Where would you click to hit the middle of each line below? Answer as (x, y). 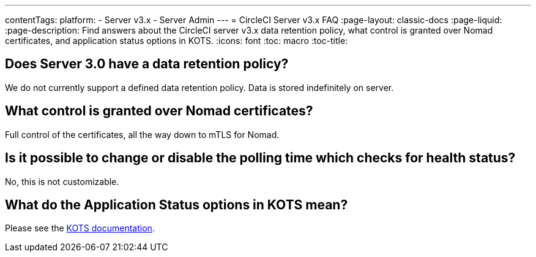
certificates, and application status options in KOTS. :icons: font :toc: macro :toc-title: (177, 41)
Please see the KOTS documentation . (80, 228)
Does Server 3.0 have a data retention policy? (147, 64)
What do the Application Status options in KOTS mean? (177, 205)
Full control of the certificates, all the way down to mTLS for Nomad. (142, 134)
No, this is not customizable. (62, 181)
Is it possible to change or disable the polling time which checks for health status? (260, 158)
